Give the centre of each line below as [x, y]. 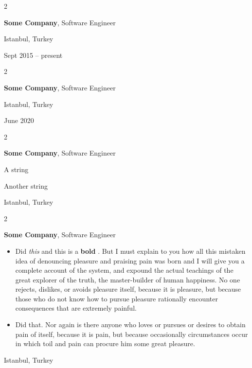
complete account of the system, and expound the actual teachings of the [124, 270]
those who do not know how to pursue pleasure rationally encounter [117, 298]
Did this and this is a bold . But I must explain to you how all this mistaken [130, 251]
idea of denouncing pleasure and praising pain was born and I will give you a [130, 260]
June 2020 [19, 120]
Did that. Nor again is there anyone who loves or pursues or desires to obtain [130, 324]
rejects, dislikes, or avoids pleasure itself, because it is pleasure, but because [128, 289]
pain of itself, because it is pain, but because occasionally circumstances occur [132, 334]
